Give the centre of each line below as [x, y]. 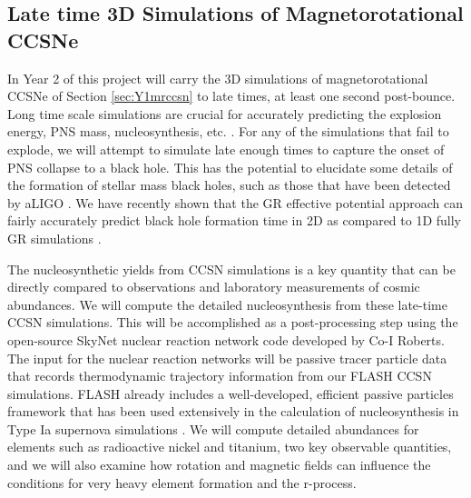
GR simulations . [54, 238]
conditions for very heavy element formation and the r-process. [182, 482]
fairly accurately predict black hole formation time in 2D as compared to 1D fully [235, 220]
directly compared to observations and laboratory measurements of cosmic [214, 287]
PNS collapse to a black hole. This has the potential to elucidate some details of [230, 167]
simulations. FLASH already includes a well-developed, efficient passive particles [231, 393]
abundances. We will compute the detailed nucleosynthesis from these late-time [227, 304]
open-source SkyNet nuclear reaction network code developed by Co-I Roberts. [226, 339]
